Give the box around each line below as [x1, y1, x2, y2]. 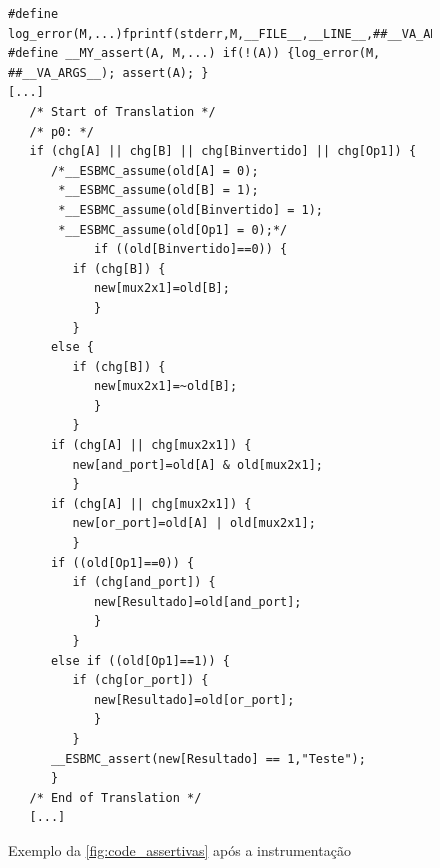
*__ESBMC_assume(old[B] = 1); [58, 183, 259, 198]
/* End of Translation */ [29, 790, 202, 805]
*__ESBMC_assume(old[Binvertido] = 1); [58, 202, 323, 217]
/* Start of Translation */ [29, 104, 216, 119]
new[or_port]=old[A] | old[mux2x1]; [72, 516, 316, 531]
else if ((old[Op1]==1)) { [50, 653, 230, 668]
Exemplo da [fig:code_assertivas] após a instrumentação [8, 839, 351, 860]
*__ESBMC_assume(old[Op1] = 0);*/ [58, 222, 288, 237]
